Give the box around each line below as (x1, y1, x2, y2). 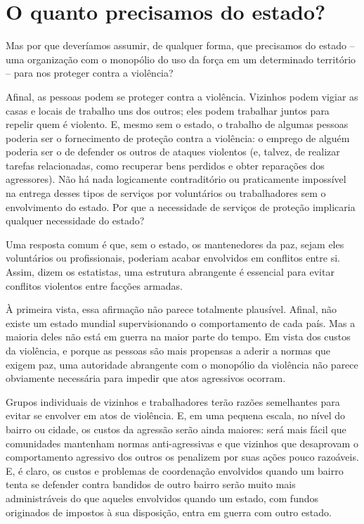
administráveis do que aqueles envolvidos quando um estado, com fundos (6, 490, 319, 505)
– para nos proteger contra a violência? (6, 65, 174, 80)
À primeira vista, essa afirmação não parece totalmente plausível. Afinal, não (6, 302, 337, 317)
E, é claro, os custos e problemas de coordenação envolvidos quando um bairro (6, 463, 344, 478)
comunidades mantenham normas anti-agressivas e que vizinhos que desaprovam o (6, 435, 358, 450)
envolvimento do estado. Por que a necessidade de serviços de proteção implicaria (6, 199, 356, 214)
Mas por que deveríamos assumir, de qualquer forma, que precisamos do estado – (6, 38, 355, 53)
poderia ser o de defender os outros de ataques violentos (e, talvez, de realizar (6, 144, 340, 159)
